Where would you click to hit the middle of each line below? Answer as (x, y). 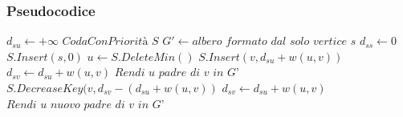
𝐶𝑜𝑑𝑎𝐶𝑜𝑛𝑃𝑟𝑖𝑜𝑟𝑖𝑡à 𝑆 (110, 42)
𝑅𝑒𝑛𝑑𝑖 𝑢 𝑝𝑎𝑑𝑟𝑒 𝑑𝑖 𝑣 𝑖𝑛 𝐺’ (177, 73)
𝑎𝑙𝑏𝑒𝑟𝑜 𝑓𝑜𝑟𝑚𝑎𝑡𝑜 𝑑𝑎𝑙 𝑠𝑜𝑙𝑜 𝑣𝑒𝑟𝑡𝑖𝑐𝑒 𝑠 (274, 42)
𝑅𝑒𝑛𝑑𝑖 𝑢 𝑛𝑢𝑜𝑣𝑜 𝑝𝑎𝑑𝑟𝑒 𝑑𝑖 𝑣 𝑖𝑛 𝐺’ (85, 105)
